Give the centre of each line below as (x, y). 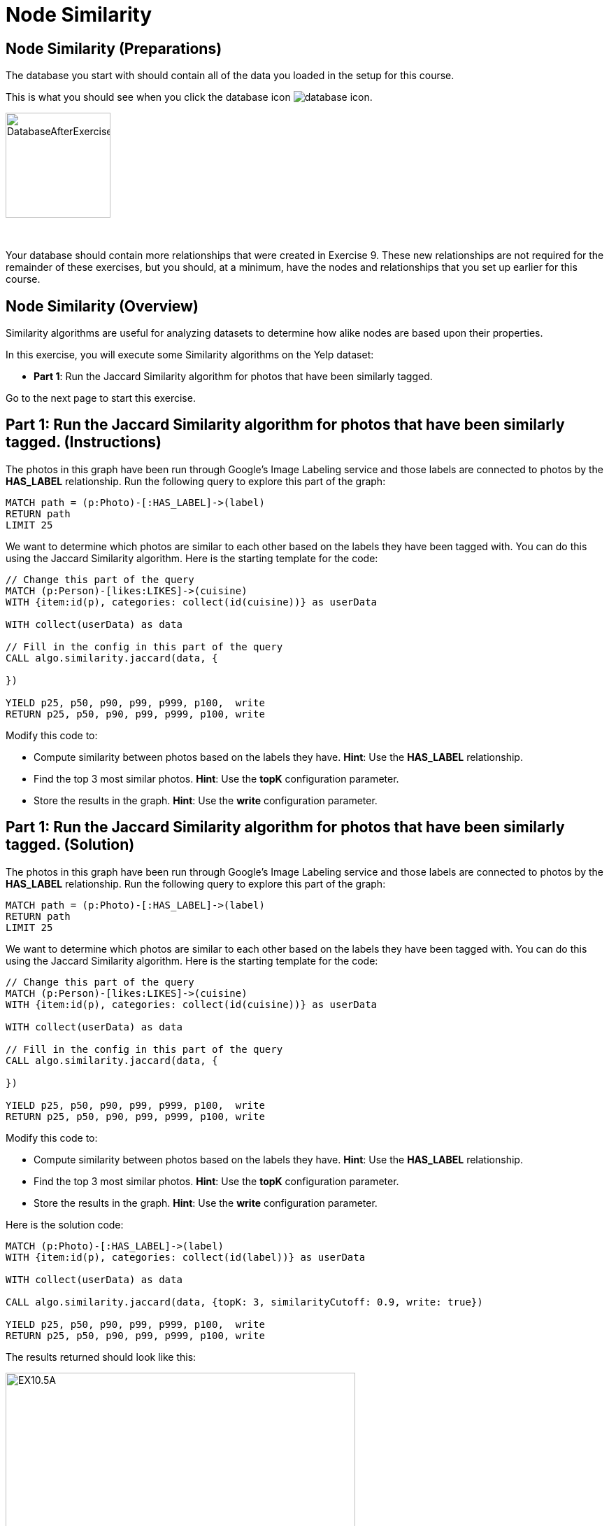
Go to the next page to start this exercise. (101, 398)
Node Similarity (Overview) (102, 306)
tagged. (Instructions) (84, 442)
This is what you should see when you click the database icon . (189, 97)
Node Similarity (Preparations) (114, 48)
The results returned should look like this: (101, 1357)
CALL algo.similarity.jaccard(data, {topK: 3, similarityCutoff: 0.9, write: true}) (244, 1302)
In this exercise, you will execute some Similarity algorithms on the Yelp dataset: (190, 355)
